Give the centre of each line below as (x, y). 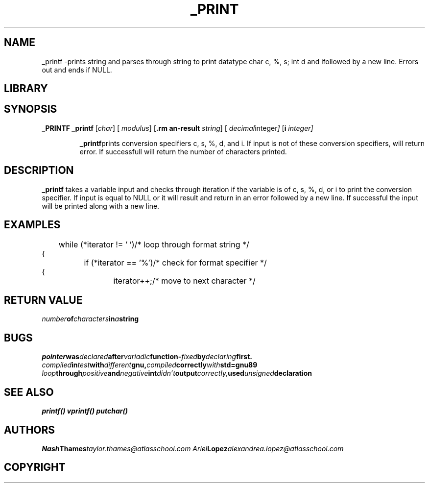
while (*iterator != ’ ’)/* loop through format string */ (154, 244)
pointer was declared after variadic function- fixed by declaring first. (147, 357)
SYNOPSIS (31, 109)
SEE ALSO (29, 392)
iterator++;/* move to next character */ (184, 280)
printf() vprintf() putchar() (85, 411)
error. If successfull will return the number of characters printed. (183, 151)
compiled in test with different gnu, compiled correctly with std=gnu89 (150, 365)
